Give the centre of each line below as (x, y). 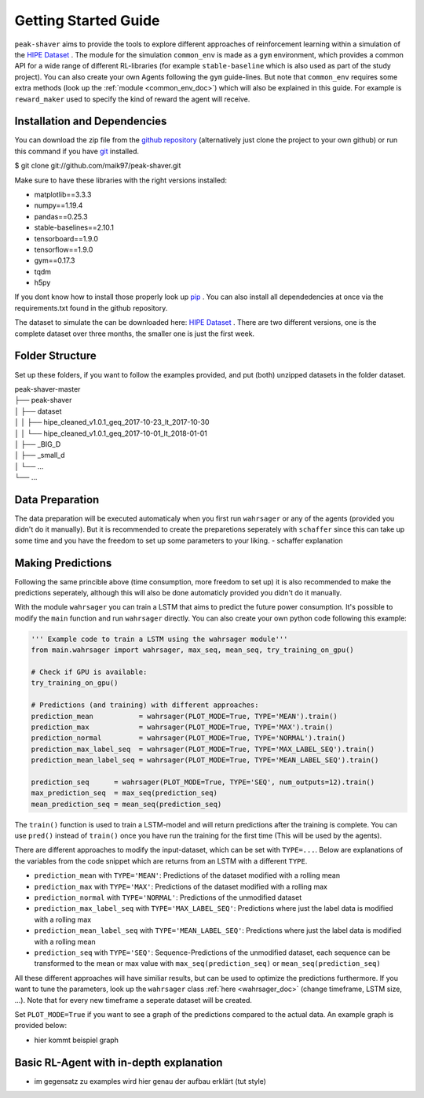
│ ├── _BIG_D (38, 444)
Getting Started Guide (87, 20)
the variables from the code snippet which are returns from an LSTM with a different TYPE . (161, 860)
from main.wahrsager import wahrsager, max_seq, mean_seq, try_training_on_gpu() (193, 650)
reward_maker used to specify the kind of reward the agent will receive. (132, 99)
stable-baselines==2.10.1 (74, 227)
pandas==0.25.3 (61, 216)
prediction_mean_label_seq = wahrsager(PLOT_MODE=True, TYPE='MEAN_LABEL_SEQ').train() (205, 760)
